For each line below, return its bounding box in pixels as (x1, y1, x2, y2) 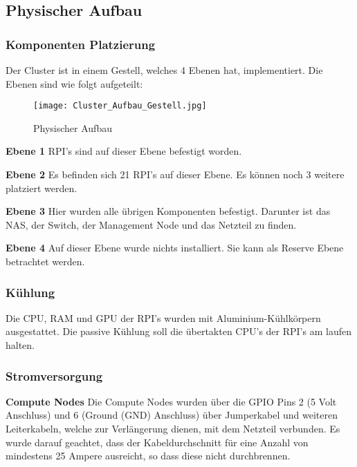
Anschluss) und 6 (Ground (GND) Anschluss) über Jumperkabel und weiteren (6, 408, 338, 422)
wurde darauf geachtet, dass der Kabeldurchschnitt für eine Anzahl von (6, 435, 309, 449)
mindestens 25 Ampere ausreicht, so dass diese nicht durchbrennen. (6, 448, 291, 463)
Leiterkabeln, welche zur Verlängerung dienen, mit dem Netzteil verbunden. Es (6, 421, 340, 435)
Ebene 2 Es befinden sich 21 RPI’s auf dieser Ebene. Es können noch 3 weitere (6, 167, 345, 182)
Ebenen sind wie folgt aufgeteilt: (6, 76, 143, 90)
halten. (6, 338, 35, 352)
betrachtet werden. (6, 254, 85, 268)
